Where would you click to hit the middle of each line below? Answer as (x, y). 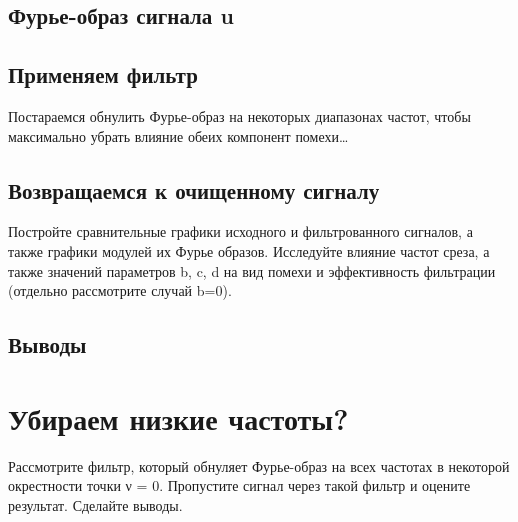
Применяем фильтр (103, 74)
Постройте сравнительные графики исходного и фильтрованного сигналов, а (240, 231)
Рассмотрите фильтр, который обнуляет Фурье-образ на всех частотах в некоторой (259, 465)
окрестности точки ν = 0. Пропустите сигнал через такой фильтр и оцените (239, 485)
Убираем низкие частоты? (178, 417)
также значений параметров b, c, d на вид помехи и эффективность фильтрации (252, 270)
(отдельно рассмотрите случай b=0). (120, 290)
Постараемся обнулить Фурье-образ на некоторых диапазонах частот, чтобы (239, 115)
